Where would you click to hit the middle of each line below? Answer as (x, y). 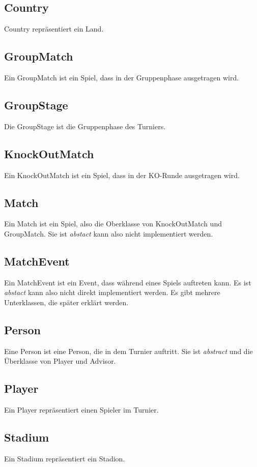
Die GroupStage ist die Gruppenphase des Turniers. (85, 126)
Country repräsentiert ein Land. (54, 29)
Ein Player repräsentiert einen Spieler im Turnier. (81, 410)
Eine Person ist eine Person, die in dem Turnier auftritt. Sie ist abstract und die (128, 351)
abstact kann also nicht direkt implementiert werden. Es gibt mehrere (112, 292)
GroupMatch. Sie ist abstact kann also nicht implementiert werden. (109, 233)
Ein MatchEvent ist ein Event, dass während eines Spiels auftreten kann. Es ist (128, 282)
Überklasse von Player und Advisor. (60, 361)
